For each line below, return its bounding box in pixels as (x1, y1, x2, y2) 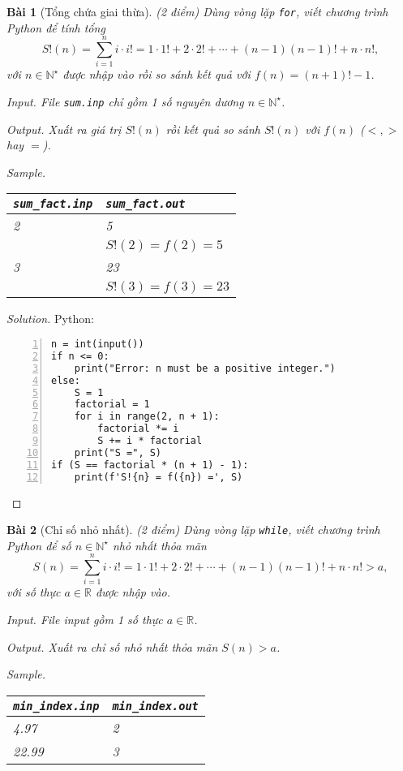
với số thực (6, 584, 61, 601)
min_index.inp (13, 699, 100, 713)
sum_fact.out (105, 197, 186, 211)
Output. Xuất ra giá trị (6, 120, 122, 137)
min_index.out (112, 699, 199, 713)
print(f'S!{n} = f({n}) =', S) (74, 471, 243, 483)
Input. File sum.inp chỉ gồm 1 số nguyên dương (6, 93, 244, 110)
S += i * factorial (97, 435, 203, 446)
